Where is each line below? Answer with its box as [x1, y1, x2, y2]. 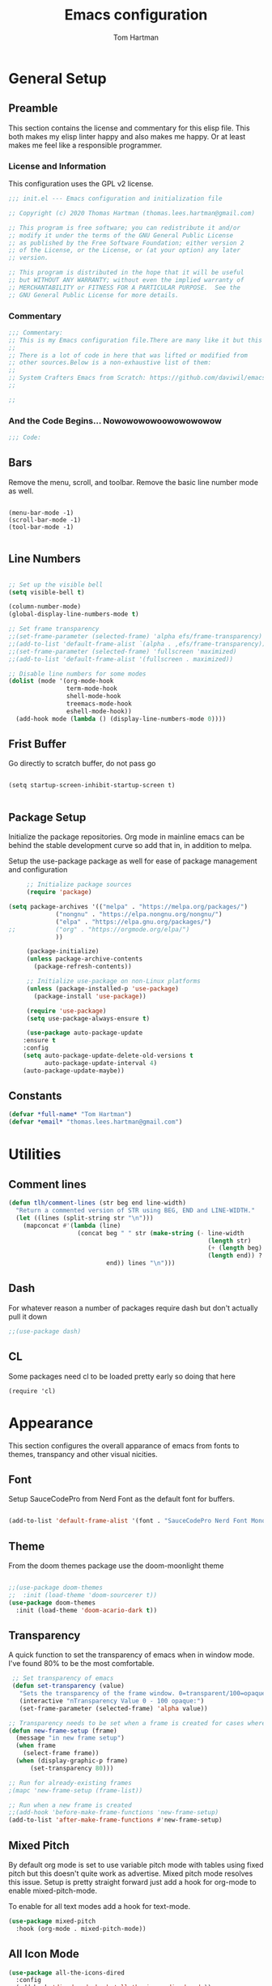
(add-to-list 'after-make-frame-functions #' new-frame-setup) [8, 1816, 223, 1824]
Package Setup [8, 810, 87, 824]
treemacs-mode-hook [66, 700, 132, 708]
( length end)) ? [207, 1251, 263, 1260]
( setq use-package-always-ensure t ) [26, 1014, 151, 1022]
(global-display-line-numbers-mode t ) [8, 610, 139, 619]
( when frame [15, 1741, 57, 1750]
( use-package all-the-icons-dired [8, 1968, 125, 1977]
